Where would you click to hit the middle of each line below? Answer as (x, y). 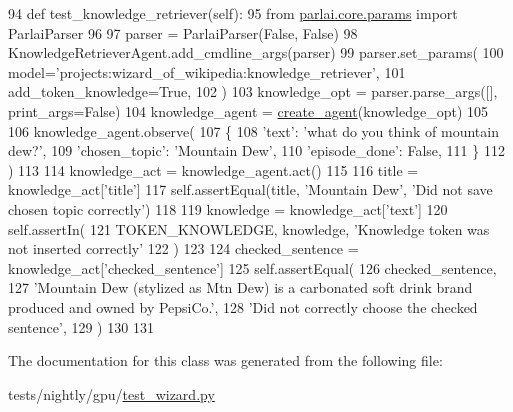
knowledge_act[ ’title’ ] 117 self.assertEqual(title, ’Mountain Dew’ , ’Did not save (250, 189)
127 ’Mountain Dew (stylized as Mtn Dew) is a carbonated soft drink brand (240, 287)
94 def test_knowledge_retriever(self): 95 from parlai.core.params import (233, 13)
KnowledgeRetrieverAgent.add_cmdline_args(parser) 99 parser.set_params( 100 (256, 52)
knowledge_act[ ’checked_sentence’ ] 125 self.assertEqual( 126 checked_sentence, (252, 267)
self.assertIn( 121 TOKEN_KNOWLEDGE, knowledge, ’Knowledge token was (249, 228)
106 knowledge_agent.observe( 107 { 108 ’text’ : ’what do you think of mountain (253, 130)
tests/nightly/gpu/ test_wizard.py (111, 393)
